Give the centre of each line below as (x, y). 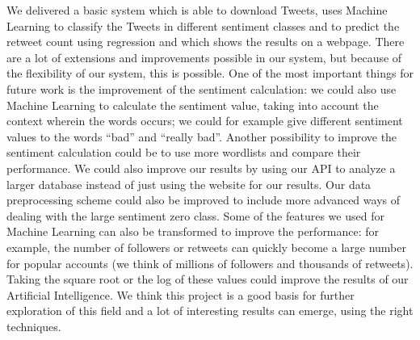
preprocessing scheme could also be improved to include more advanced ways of (203, 200)
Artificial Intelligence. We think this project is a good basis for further (181, 294)
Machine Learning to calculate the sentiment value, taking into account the (193, 105)
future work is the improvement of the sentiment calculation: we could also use (202, 88)
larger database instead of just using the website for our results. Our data (189, 184)
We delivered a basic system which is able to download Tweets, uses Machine (197, 10)
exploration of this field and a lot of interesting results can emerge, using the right (210, 311)
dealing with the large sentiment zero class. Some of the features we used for (195, 215)
